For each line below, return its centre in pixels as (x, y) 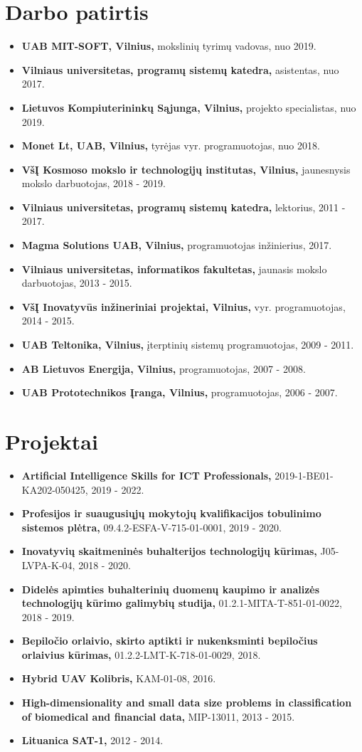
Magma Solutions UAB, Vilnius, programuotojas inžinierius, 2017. (177, 245)
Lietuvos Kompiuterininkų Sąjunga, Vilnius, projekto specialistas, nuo (189, 107)
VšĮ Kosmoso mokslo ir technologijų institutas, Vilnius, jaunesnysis (186, 169)
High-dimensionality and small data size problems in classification (187, 703)
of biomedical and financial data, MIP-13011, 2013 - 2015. (158, 716)
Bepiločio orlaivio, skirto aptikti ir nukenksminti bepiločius (170, 641)
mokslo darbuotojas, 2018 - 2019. (94, 183)
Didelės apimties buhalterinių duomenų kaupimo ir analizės (171, 589)
